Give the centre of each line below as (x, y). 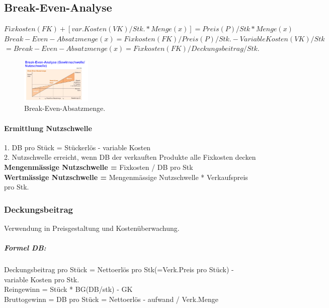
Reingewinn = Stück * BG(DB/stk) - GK (68, 289)
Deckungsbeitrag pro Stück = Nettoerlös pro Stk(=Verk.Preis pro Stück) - (119, 269)
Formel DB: (25, 248)
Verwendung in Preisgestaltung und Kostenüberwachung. (92, 228)
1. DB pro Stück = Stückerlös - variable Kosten (77, 147)
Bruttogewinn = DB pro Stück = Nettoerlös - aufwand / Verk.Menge (111, 299)
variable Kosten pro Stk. (42, 279)
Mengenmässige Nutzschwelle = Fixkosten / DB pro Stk (99, 167)
